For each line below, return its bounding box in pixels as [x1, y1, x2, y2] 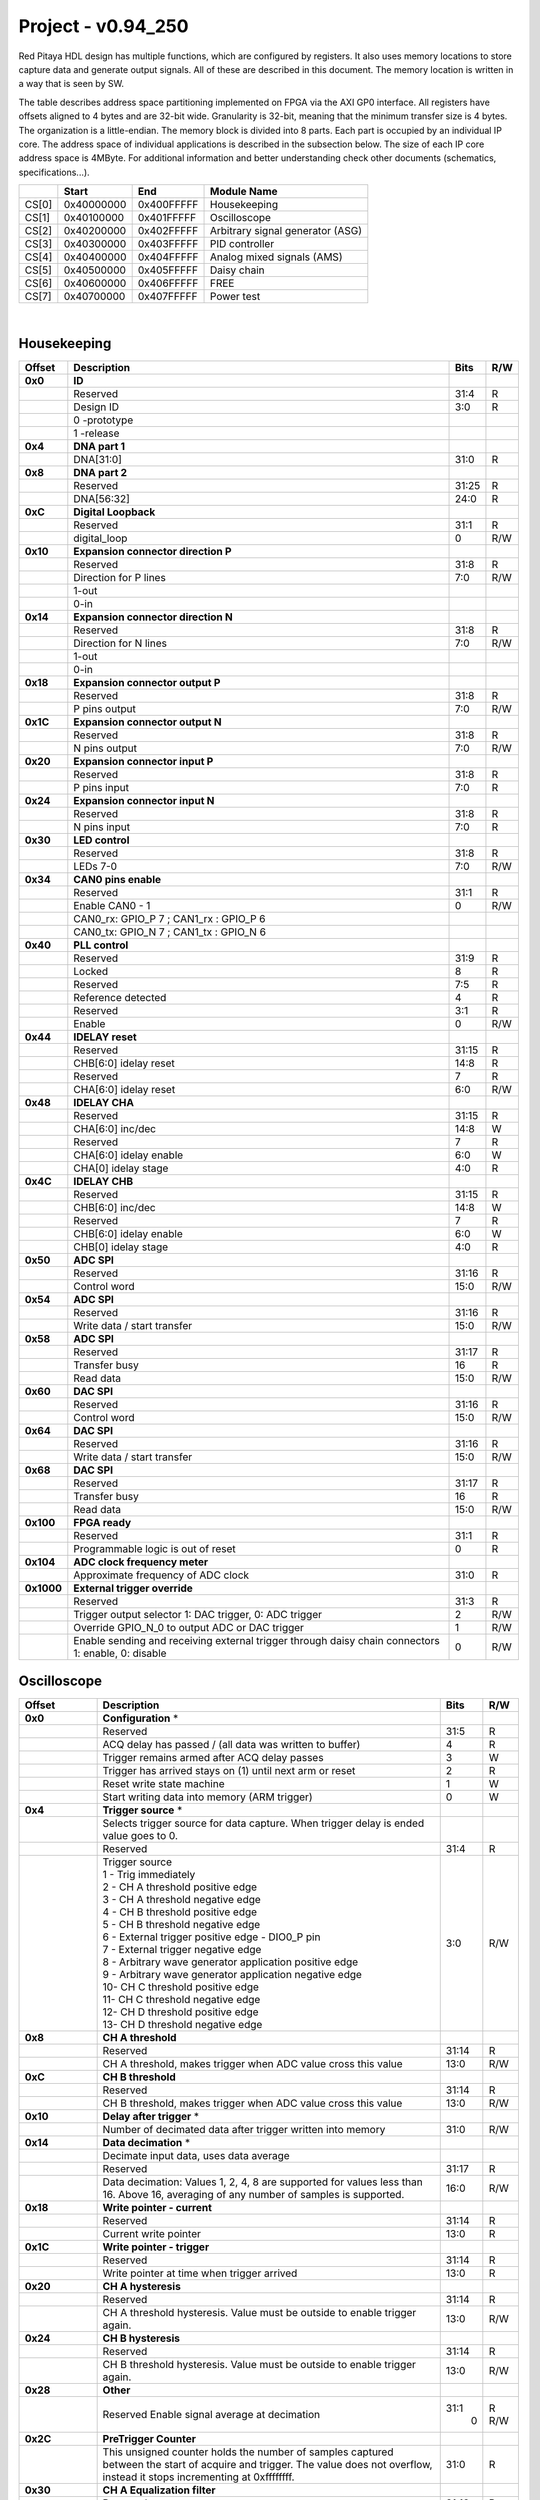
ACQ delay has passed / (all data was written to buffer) [102, 1738, 361, 1752]
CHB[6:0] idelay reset [73, 1056, 175, 1070]
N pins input [73, 820, 130, 834]
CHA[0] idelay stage [73, 1161, 169, 1175]
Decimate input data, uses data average [102, 2149, 290, 2163]
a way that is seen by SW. [18, 78, 125, 90]
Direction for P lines [73, 570, 167, 584]
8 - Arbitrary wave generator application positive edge [102, 1955, 359, 1969]
